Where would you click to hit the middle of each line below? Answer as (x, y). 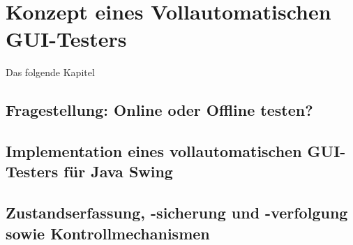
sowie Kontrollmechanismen (108, 233)
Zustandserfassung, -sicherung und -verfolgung (177, 213)
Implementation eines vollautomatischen (154, 151)
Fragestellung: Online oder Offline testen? (159, 110)
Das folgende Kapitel (50, 72)
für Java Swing (118, 171)
